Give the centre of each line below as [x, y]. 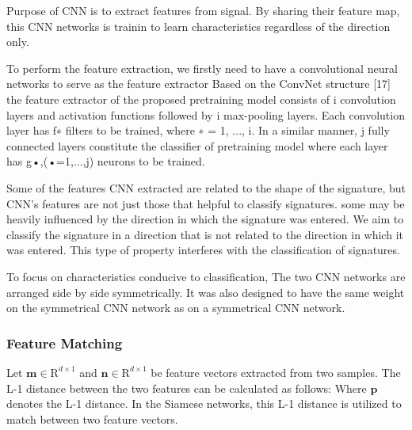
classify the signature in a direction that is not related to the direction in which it [205, 234]
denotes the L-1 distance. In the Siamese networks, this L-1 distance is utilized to [204, 403]
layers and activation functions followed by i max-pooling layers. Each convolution [206, 114]
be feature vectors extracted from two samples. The [276, 372]
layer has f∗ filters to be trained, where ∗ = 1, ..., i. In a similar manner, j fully [198, 130]
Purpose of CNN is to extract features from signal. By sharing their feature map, [203, 10]
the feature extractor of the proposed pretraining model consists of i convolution [201, 99]
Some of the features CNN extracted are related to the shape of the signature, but [206, 187]
